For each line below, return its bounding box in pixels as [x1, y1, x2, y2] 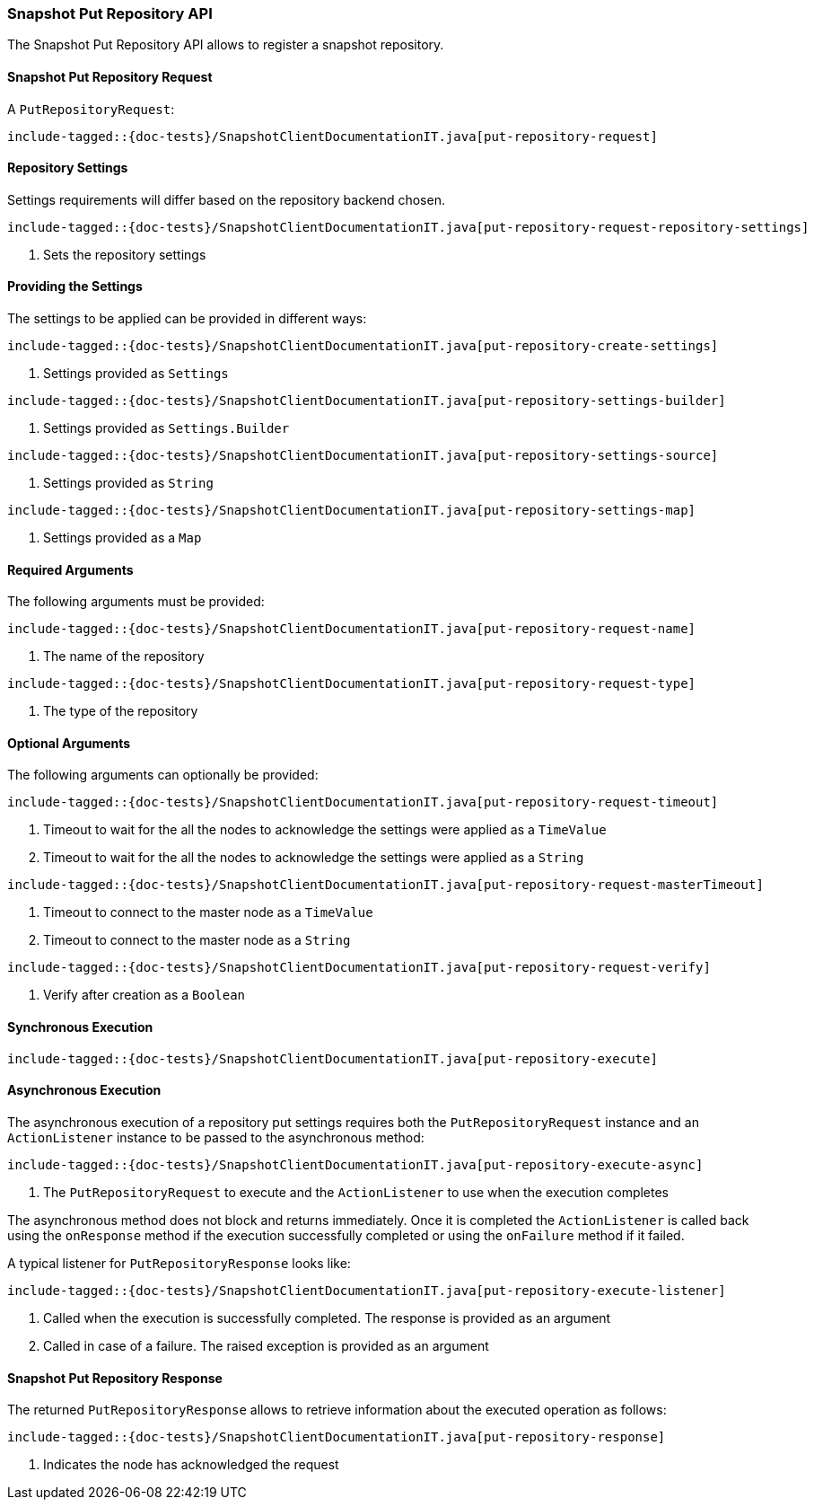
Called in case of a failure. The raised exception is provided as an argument [43, 1337, 489, 1353]
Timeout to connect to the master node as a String [43, 932, 351, 948]
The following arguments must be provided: [7, 594, 265, 610]
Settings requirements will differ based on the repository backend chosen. [7, 191, 445, 207]
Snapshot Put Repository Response [7, 1370, 223, 1386]
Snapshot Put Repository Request [7, 68, 213, 84]
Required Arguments [7, 561, 134, 577]
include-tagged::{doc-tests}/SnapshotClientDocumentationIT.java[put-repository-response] [7, 1430, 666, 1445]
